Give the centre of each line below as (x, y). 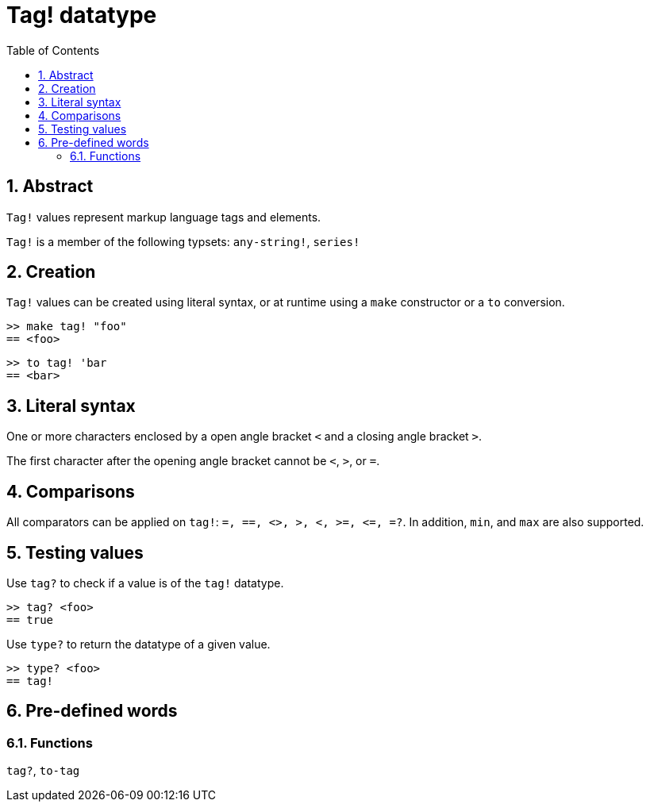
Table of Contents (53, 50)
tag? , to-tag (43, 771)
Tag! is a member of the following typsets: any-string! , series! (183, 241)
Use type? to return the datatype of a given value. (138, 644)
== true (30, 619)
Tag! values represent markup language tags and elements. (164, 217)
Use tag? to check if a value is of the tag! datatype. (145, 583)
